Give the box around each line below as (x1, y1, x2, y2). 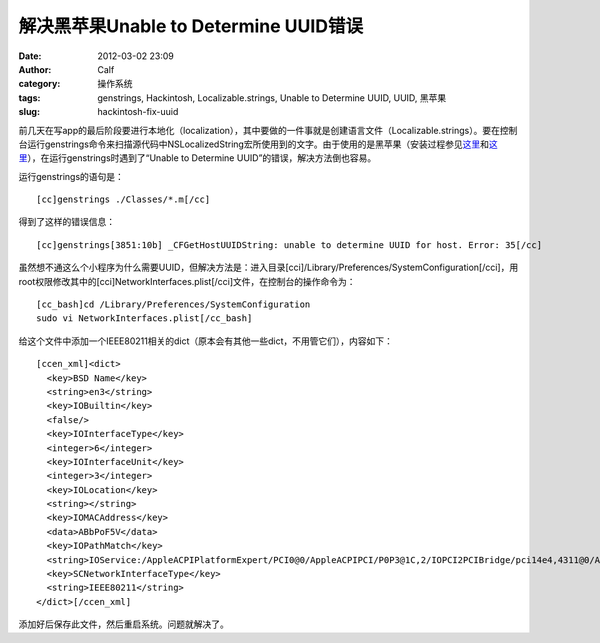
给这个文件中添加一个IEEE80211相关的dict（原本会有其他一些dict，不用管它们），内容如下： (18, 335, 394, 347)
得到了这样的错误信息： (18, 216, 115, 228)
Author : (18, 63, 52, 75)
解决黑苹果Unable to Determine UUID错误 (18, 15, 364, 37)
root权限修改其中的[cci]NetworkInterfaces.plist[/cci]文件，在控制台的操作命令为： (18, 275, 356, 287)
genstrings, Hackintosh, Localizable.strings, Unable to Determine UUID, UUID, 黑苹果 (97, 91, 447, 104)
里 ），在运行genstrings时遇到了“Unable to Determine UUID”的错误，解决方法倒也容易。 (18, 152, 377, 164)
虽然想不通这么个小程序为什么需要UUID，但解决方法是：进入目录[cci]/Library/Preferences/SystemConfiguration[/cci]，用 (18, 261, 519, 274)
